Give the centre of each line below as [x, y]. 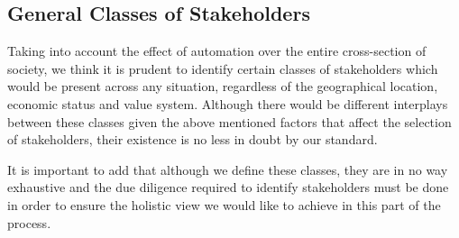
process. [29, 222]
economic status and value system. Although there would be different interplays [228, 103]
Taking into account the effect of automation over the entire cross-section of [217, 51]
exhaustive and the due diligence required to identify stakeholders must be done [228, 187]
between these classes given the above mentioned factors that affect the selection [229, 121]
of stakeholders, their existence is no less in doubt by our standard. [193, 139]
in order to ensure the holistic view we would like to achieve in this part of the [224, 204]
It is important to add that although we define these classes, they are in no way [228, 169]
